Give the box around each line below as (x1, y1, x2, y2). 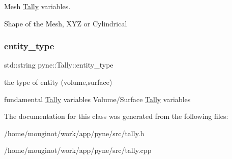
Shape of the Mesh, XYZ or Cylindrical (4, 18, 127, 28)
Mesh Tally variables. (4, 1, 71, 11)
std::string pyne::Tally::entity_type (4, 59, 113, 70)
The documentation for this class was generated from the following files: (4, 111, 228, 121)
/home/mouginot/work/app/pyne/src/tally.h (4, 128, 144, 138)
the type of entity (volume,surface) (4, 77, 112, 87)
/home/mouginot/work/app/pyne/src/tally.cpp (4, 145, 152, 155)
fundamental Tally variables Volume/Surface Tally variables (4, 93, 191, 104)
